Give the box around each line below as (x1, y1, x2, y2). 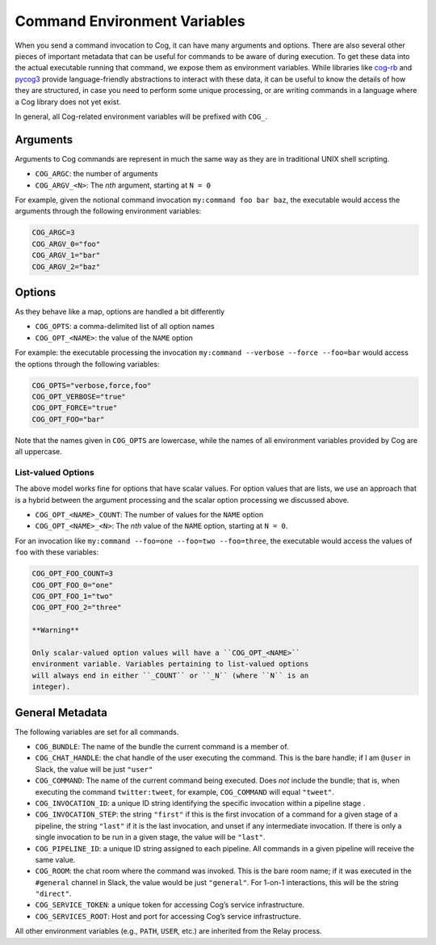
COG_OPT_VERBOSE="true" (31, 392, 127, 401)
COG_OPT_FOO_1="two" (31, 591, 113, 601)
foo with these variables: (15, 547, 99, 557)
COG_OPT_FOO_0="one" (31, 580, 113, 589)
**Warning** (31, 626, 80, 635)
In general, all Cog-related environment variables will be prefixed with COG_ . (15, 112, 268, 121)
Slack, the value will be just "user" (35, 764, 153, 774)
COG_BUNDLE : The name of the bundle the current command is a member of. (35, 741, 290, 751)
